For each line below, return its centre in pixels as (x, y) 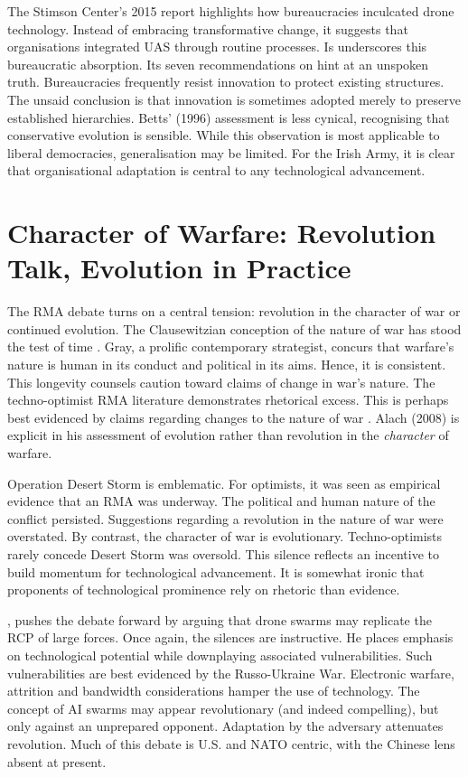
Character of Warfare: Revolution (222, 233)
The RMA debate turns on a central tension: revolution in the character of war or (234, 311)
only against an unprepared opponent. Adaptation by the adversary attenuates (225, 726)
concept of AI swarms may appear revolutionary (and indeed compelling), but (223, 708)
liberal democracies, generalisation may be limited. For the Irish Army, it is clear (231, 152)
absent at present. (57, 761)
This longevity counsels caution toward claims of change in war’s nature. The (221, 382)
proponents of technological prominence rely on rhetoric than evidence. (204, 590)
